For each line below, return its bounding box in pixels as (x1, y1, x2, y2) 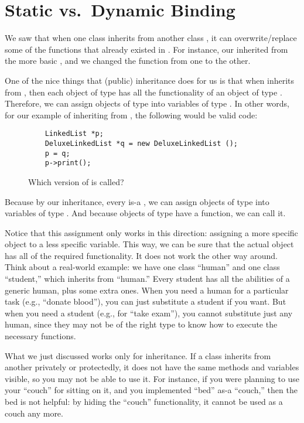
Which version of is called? (28, 175, 124, 187)
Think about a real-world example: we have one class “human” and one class (5, 261, 280, 273)
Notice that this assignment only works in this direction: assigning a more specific (5, 226, 298, 238)
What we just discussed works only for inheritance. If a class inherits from (5, 349, 271, 361)
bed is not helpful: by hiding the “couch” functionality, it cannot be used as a (5, 395, 283, 407)
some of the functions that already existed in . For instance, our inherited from (5, 43, 288, 55)
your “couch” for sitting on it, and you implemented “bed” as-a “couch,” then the (5, 384, 298, 396)
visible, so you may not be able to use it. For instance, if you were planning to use (5, 372, 300, 384)
